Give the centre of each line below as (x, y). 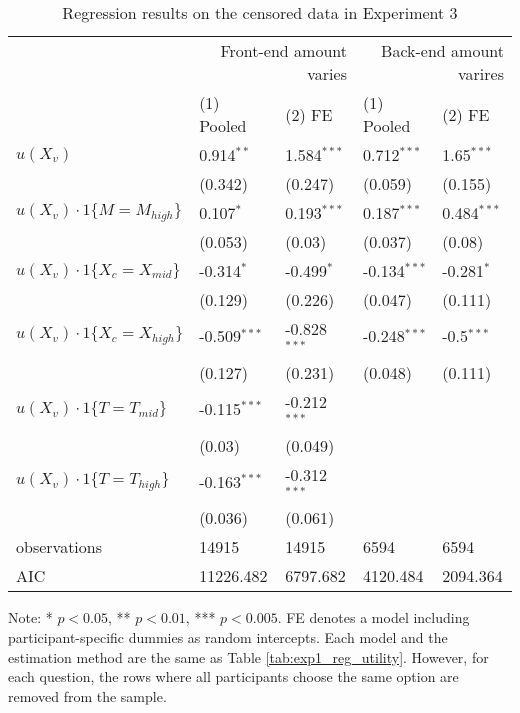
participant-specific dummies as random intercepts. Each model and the (228, 636)
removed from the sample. (87, 695)
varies (327, 73)
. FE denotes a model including (373, 617)
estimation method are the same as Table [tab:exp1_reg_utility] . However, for (248, 656)
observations (59, 547)
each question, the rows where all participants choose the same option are (233, 676)
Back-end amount (442, 50)
